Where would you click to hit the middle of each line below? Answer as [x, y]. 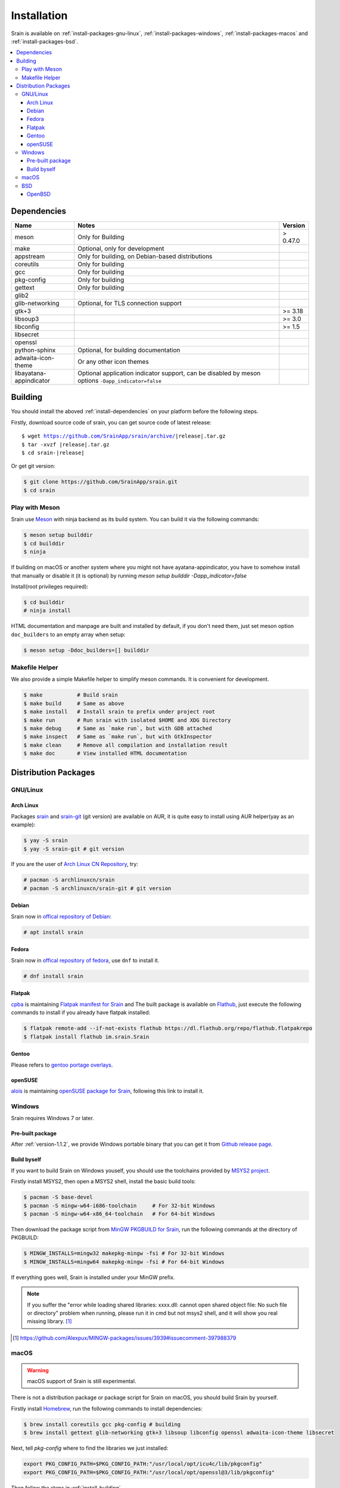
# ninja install [47, 611]
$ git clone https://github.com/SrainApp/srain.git [101, 482]
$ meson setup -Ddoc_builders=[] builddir [86, 650]
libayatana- [31, 373]
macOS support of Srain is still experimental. [82, 1381]
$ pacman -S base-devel [58, 1197]
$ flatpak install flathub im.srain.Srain [86, 1037]
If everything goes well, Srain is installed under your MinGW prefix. [93, 1277]
